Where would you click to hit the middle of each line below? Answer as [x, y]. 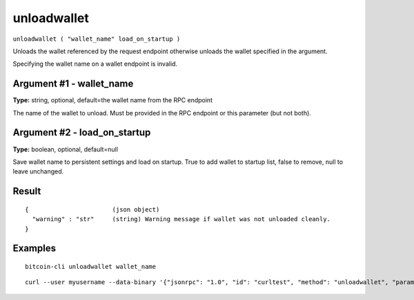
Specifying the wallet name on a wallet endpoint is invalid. [95, 64]
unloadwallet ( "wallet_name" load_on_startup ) [97, 39]
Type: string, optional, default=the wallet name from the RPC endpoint [113, 100]
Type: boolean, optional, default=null [66, 149]
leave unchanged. [38, 171]
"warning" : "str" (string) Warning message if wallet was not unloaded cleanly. [181, 219]
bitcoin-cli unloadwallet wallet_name [91, 266]
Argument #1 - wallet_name [73, 84]
